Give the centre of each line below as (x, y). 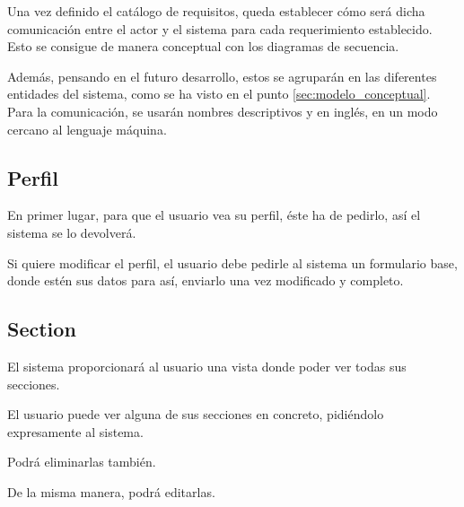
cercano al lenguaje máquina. (87, 129)
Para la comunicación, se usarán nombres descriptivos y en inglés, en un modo (223, 111)
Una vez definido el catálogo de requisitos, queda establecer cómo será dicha (216, 11)
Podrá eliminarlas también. (82, 462)
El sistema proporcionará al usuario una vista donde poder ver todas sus (207, 366)
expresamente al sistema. (75, 431)
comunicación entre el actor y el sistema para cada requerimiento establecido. (220, 28)
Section (42, 329)
